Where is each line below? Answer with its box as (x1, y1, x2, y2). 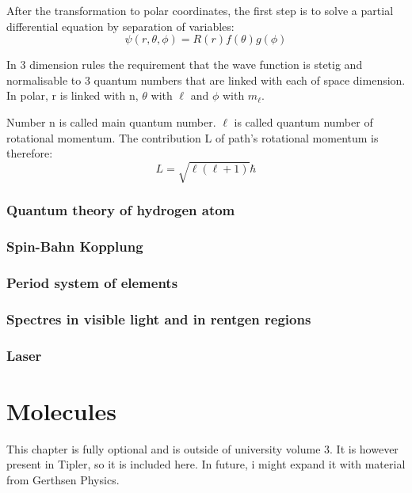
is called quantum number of (234, 113, 373, 130)
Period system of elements (6, 272, 178, 292)
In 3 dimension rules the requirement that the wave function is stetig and (6, 56, 363, 73)
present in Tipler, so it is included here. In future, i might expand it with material (6, 456, 406, 472)
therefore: (6, 145, 53, 161)
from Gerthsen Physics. (6, 471, 120, 487)
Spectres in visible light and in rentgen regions (6, 309, 311, 328)
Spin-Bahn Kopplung (6, 237, 143, 256)
